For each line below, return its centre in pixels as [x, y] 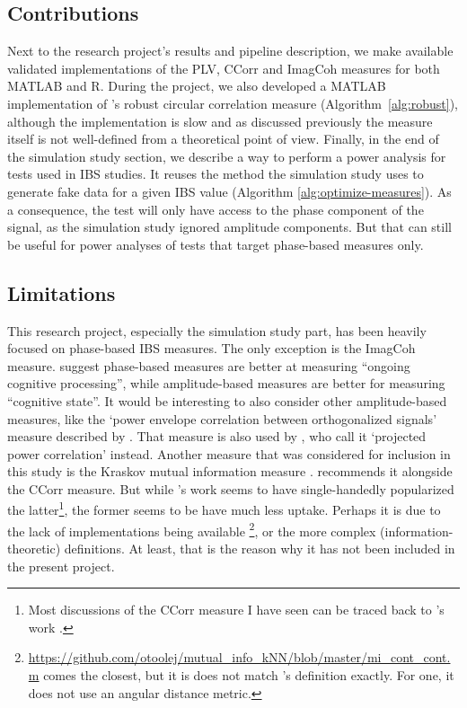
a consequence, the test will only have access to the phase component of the [216, 209]
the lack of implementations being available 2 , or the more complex [192, 529]
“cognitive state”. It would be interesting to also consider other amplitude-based [227, 400]
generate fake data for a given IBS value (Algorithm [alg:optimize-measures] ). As [229, 191]
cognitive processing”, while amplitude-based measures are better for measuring [226, 383]
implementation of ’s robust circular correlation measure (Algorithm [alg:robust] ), [233, 103]
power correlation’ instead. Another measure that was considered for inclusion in [229, 453]
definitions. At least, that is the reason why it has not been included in [260, 548]
